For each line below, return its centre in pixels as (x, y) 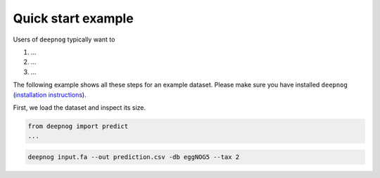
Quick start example (73, 18)
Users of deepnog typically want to (64, 39)
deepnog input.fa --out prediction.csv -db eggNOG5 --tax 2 (134, 157)
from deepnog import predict (78, 126)
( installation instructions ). (50, 94)
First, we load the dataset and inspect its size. (80, 107)
